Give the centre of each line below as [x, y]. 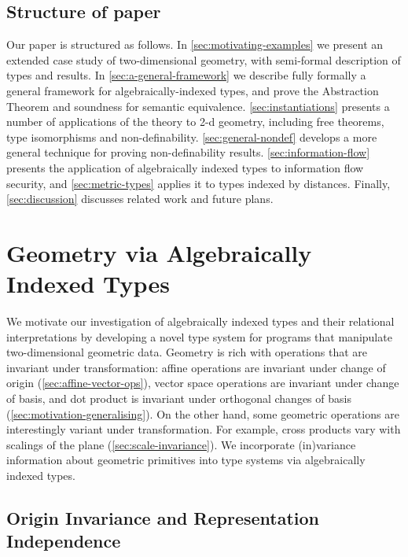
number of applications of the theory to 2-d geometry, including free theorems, [195, 122]
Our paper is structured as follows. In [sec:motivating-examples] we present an [195, 44]
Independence [64, 541]
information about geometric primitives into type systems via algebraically [186, 460]
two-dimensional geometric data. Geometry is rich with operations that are [187, 352]
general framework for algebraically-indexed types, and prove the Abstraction [193, 90]
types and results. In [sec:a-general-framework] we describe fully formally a [186, 75]
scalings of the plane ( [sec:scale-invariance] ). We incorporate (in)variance [181, 444]
